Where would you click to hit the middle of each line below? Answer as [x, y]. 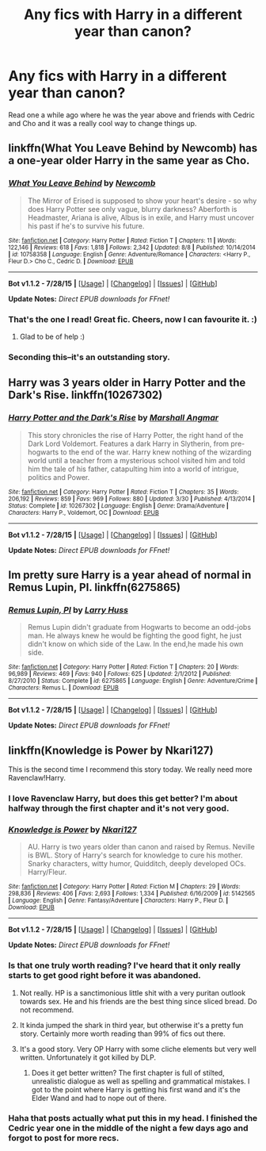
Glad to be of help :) [52, 336]
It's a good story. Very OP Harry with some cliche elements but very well [138, 1049]
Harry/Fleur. [47, 872]
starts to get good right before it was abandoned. [104, 976]
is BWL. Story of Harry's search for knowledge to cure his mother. [135, 855]
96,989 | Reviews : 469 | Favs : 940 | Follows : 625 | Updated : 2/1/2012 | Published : [120, 674]
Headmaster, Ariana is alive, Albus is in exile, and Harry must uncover [141, 217]
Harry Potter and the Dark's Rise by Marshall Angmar [114, 418]
